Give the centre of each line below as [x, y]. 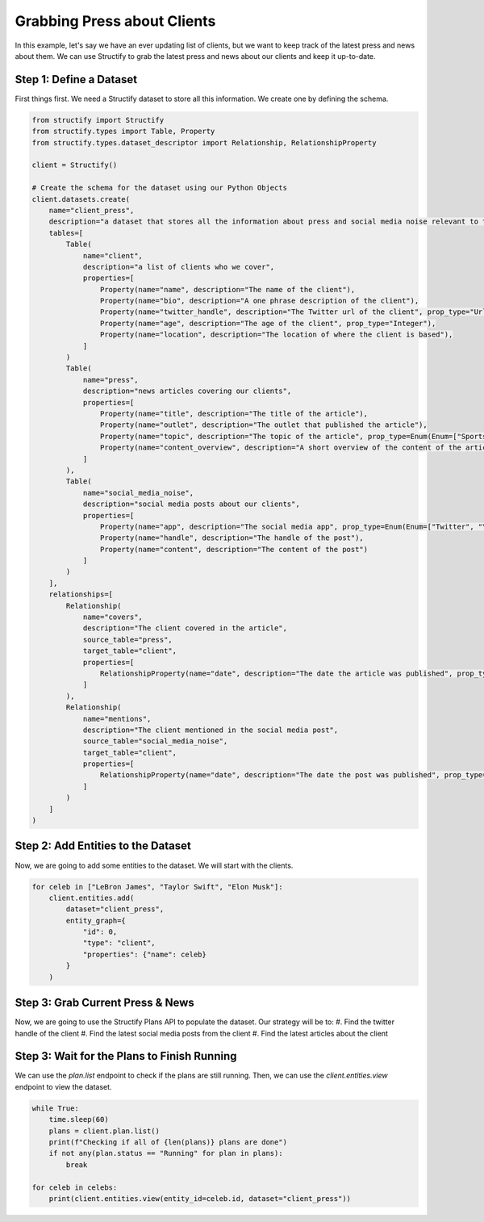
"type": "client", [119, 943]
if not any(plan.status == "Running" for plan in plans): [166, 1153]
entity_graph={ [96, 921]
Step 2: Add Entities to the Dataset [103, 846]
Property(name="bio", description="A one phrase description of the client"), [259, 301]
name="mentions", [117, 719]
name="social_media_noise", [138, 493]
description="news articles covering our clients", [187, 391]
